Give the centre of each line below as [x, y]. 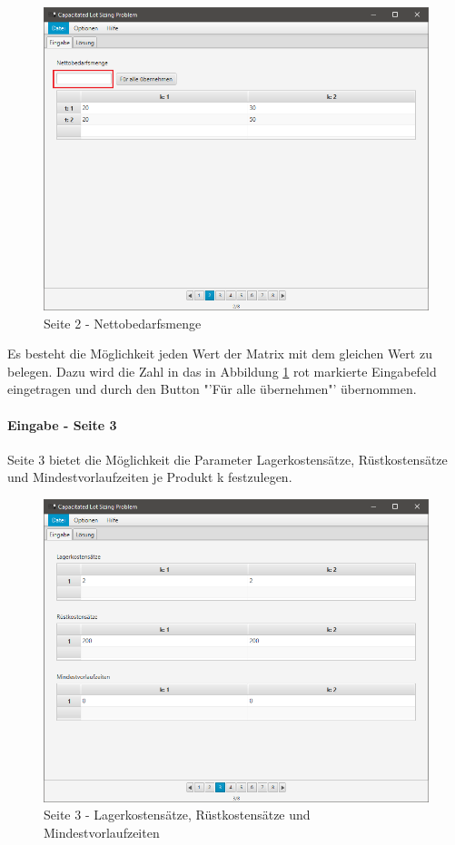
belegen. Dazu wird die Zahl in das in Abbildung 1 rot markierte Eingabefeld [222, 371]
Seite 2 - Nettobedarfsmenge [123, 323]
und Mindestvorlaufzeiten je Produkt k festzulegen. [150, 477]
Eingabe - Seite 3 [62, 424]
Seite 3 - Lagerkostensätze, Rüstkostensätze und [177, 815]
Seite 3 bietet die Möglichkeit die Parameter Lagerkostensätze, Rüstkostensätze [227, 459]
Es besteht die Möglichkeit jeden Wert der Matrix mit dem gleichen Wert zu [220, 354]
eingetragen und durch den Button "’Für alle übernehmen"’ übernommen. [212, 389]
